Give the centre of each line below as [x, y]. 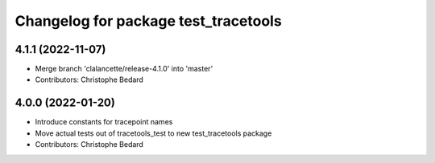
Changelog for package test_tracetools [148, 21]
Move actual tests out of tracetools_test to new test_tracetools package [153, 133]
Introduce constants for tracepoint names [104, 122]
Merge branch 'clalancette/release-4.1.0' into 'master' [124, 69]
